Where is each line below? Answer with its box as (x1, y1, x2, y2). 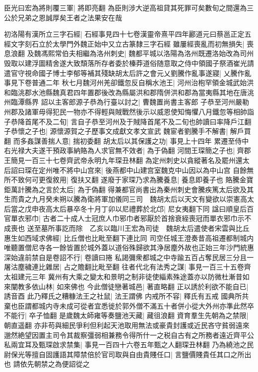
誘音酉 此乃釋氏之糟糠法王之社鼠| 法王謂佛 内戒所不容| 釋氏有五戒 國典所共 (4, 291, 249, 301)
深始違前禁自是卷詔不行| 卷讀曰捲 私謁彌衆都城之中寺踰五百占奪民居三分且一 (4, 252, 254, 262)
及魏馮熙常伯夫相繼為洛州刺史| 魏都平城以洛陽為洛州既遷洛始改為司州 (27, 48, 254, 58)
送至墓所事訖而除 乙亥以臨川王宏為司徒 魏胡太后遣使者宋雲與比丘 (27, 223, 250, 233)
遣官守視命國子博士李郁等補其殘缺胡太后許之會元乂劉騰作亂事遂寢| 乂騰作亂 (4, 67, 252, 78)
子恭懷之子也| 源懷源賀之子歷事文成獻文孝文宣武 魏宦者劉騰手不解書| (4, 126, 228, 136)
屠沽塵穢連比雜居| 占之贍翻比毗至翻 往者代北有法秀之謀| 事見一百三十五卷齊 (4, 262, 251, 272)
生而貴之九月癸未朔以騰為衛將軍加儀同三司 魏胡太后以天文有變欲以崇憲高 (4, 194, 247, 204)
